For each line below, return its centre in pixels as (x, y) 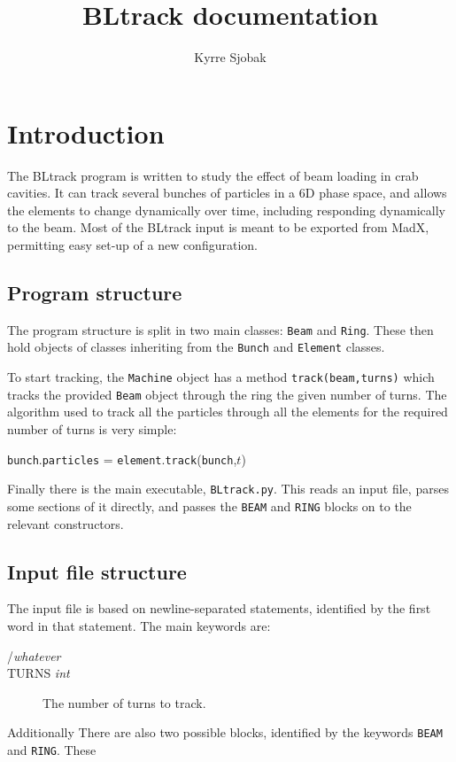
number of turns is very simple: (92, 429)
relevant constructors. (66, 523)
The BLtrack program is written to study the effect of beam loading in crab (213, 175)
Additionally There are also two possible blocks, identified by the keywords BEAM (225, 732)
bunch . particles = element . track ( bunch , (122, 459)
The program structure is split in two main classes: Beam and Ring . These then (220, 329)
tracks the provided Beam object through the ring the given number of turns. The (227, 394)
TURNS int (39, 673)
